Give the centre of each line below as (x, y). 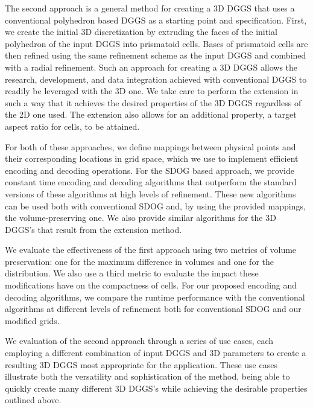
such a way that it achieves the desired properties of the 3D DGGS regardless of (153, 102)
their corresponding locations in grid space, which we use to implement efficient (152, 158)
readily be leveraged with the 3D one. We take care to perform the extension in (152, 91)
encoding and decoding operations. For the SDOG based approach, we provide (150, 170)
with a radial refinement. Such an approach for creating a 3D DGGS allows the (151, 67)
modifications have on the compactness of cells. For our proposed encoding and (151, 285)
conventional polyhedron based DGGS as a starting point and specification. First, (156, 20)
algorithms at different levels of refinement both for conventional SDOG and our (153, 309)
